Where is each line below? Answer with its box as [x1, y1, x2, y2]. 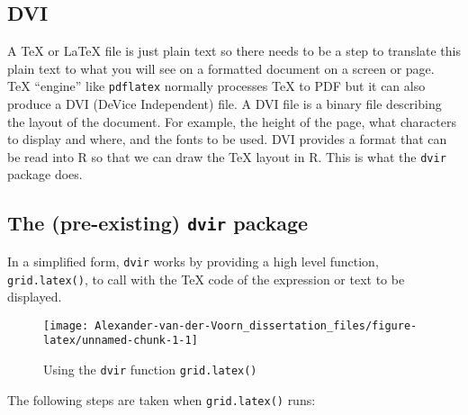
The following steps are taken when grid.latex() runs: [7, 390, 316, 409]
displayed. [7, 287, 62, 306]
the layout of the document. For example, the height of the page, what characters [7, 112, 456, 131]
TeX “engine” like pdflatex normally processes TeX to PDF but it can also [7, 77, 426, 95]
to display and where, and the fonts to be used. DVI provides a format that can [7, 130, 447, 149]
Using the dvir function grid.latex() [43, 360, 257, 379]
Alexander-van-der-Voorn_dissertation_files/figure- [94, 319, 418, 332]
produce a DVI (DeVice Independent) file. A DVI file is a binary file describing [7, 95, 442, 113]
